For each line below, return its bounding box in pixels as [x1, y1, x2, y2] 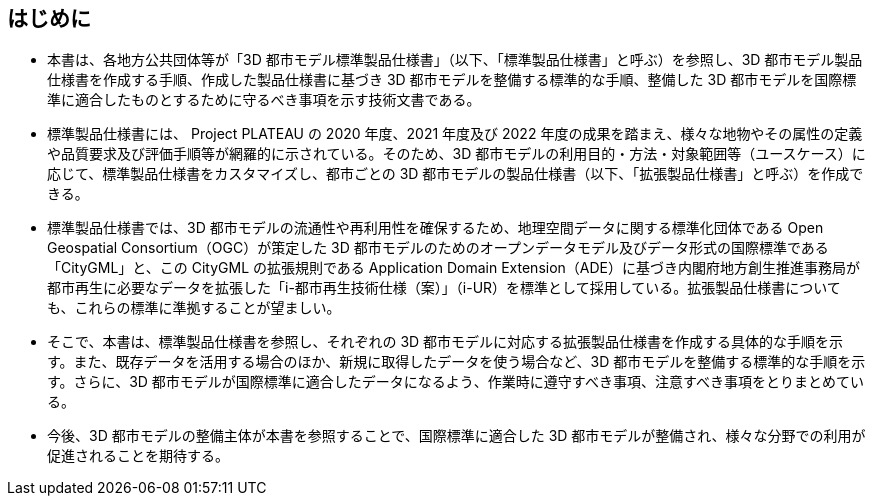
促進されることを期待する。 [47, 447, 229, 465]
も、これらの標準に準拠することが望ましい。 [47, 299, 341, 317]
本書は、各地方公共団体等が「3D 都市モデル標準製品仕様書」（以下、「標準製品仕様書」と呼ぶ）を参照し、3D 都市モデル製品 [47, 51, 863, 69]
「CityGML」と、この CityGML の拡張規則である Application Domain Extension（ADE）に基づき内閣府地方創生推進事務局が [47, 259, 861, 277]
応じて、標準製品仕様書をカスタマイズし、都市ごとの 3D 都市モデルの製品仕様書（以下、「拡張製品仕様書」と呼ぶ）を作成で [47, 165, 864, 183]
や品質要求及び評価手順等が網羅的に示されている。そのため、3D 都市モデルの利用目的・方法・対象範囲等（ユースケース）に [47, 145, 866, 163]
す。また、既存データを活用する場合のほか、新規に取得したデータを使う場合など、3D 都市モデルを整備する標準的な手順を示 [47, 353, 866, 371]
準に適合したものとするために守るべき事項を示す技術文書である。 [47, 91, 481, 109]
